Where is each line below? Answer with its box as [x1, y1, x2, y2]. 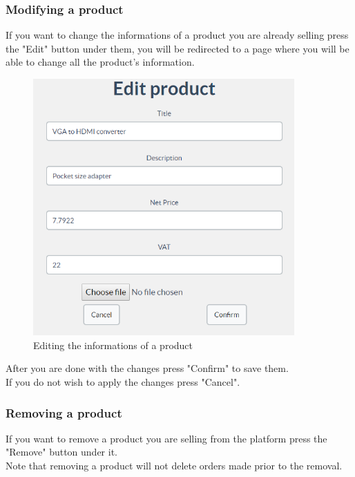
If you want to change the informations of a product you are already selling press [6, 28, 349, 42]
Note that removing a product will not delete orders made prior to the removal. [6, 458, 343, 472]
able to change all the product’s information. [6, 55, 195, 69]
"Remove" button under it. [6, 445, 117, 459]
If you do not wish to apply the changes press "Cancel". [6, 375, 240, 389]
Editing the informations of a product [33, 337, 193, 352]
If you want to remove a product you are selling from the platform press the [6, 431, 327, 445]
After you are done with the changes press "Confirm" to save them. [6, 361, 289, 375]
